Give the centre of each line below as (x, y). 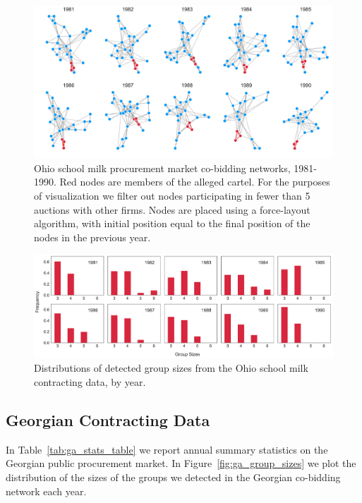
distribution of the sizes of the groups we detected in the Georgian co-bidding (173, 477)
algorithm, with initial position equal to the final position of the (172, 223)
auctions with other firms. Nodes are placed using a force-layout (172, 209)
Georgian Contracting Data (108, 420)
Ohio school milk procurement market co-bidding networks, (162, 168)
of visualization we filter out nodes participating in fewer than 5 (172, 195)
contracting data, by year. (90, 382)
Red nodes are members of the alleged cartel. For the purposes (195, 182)
